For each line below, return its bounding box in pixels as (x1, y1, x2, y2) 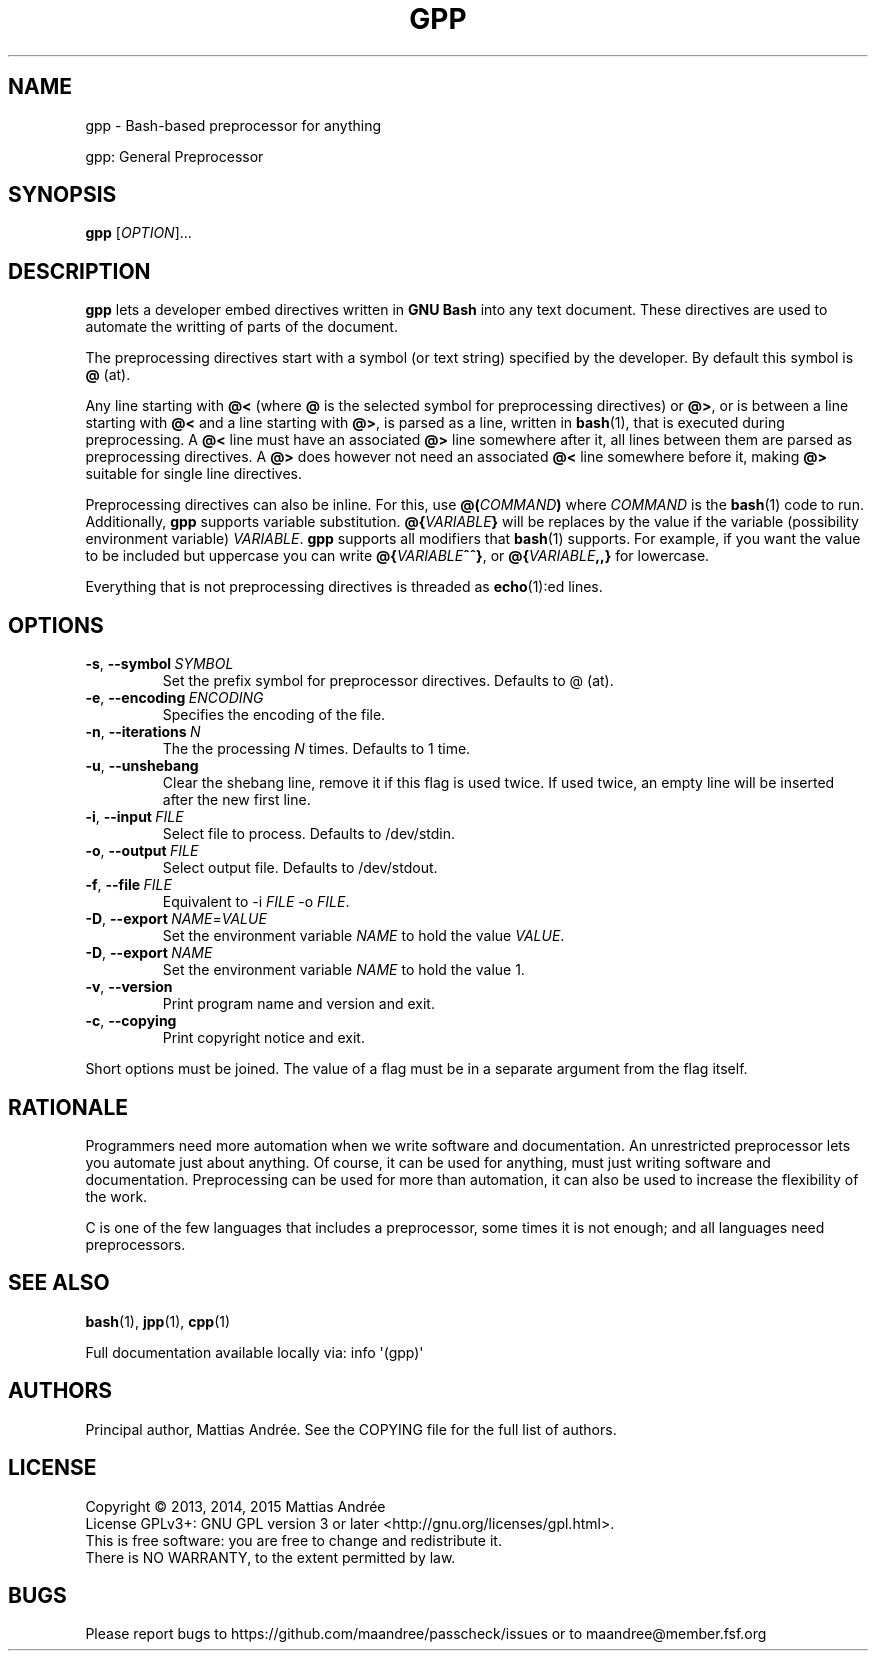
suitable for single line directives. (85, 465, 302, 483)
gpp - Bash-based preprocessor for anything (85, 116, 381, 134)
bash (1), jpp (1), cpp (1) (85, 1312, 231, 1330)
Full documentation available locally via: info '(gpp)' (85, 1343, 424, 1361)
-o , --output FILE (85, 842, 199, 860)
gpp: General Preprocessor (85, 147, 264, 165)
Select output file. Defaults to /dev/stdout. (162, 859, 438, 877)
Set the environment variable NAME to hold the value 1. (162, 961, 525, 979)
